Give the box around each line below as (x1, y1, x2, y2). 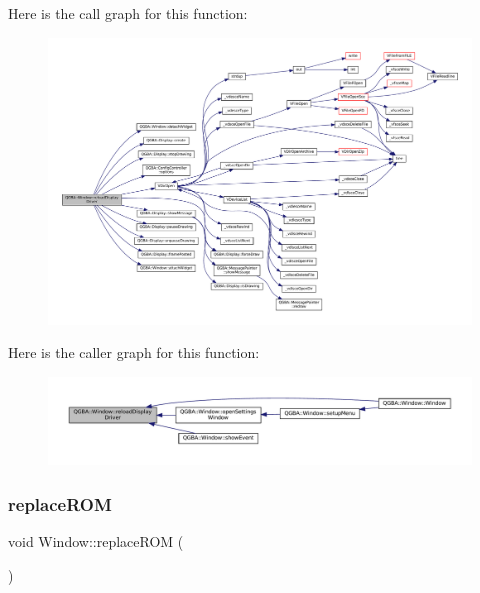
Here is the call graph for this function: (8, 3, 248, 23)
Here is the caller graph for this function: (8, 342, 260, 363)
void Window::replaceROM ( (8, 531, 184, 552)
